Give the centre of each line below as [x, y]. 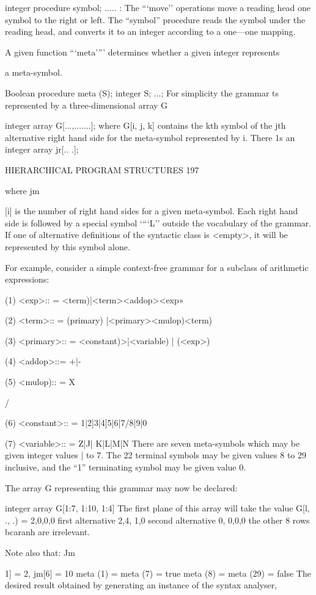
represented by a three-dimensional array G [86, 105]
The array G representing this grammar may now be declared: [121, 487]
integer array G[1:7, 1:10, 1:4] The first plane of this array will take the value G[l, [157, 508]
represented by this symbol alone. [68, 246]
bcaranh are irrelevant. [48, 532]
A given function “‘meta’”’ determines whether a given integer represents [142, 52]
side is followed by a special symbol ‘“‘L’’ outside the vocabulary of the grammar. [158, 222]
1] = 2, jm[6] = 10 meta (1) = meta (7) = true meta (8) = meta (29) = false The [158, 573]
